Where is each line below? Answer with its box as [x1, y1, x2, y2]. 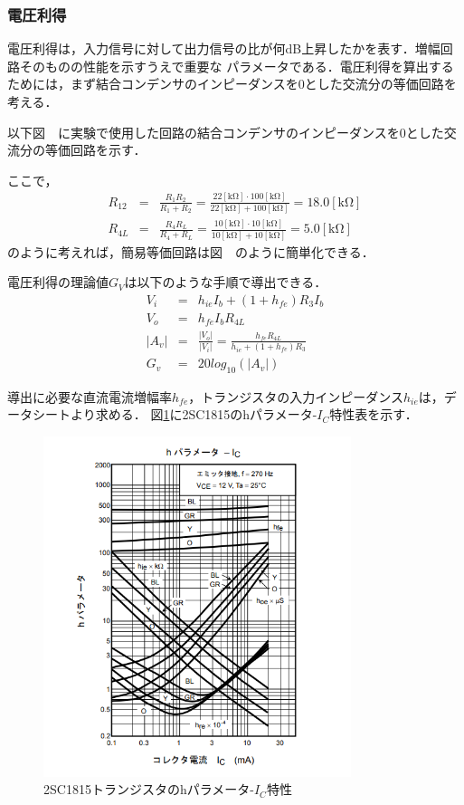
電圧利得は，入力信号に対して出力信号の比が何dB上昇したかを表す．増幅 [7, 39, 440, 58]
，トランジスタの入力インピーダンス [188, 387, 403, 406]
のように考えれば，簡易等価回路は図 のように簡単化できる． [7, 242, 374, 261]
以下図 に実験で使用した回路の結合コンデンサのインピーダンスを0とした [7, 122, 444, 141]
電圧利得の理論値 [7, 273, 109, 292]
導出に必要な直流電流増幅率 [7, 387, 172, 406]
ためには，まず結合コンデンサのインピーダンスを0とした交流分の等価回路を [7, 74, 457, 93]
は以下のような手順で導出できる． [124, 273, 327, 292]
